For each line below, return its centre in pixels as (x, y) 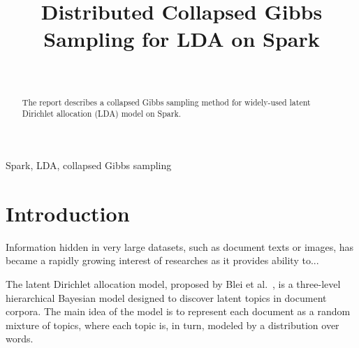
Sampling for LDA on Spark (182, 39)
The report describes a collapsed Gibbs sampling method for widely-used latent (166, 102)
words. (20, 339)
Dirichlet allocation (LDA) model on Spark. (101, 114)
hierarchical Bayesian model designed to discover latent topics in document (166, 297)
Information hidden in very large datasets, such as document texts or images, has (180, 246)
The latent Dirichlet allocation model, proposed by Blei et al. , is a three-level (173, 283)
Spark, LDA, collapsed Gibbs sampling (89, 165)
